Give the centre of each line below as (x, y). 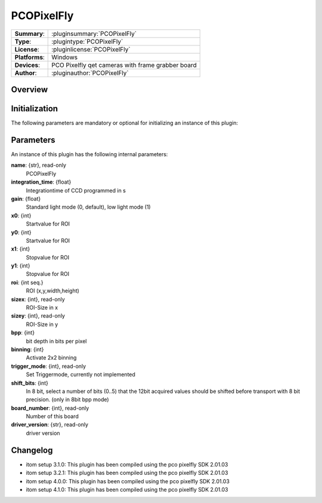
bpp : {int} (23, 333)
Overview (30, 89)
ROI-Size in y (42, 324)
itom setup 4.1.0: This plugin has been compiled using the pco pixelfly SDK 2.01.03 (127, 489)
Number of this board (52, 416)
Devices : (27, 65)
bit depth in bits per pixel (56, 341)
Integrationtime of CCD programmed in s (76, 190)
